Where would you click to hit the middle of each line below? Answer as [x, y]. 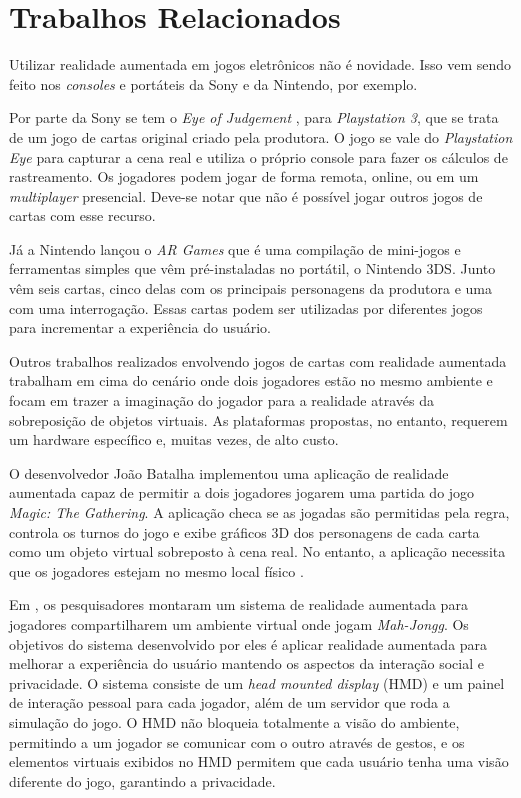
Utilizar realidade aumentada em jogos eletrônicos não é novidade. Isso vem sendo [260, 64]
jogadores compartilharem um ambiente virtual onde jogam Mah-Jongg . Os [239, 623]
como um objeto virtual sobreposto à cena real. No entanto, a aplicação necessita [257, 551]
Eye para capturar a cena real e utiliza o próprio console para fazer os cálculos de [258, 156]
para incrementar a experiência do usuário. [140, 327]
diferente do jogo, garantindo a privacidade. [142, 780]
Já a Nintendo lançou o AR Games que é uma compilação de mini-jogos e [235, 248]
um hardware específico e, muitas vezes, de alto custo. [174, 439]
